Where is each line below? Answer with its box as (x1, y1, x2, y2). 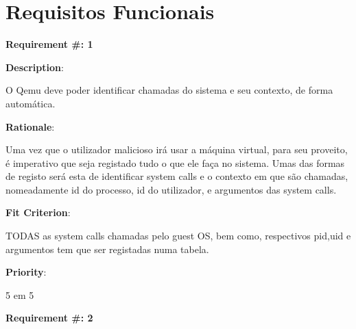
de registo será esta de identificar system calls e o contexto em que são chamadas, (5, 169, 348, 183)
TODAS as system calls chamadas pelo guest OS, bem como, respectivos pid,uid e (5, 228, 351, 243)
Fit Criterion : (5, 205, 71, 220)
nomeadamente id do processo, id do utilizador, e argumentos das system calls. (5, 182, 337, 196)
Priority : (5, 265, 47, 279)
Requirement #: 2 (5, 311, 93, 325)
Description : (5, 60, 64, 74)
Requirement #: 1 (5, 37, 93, 51)
